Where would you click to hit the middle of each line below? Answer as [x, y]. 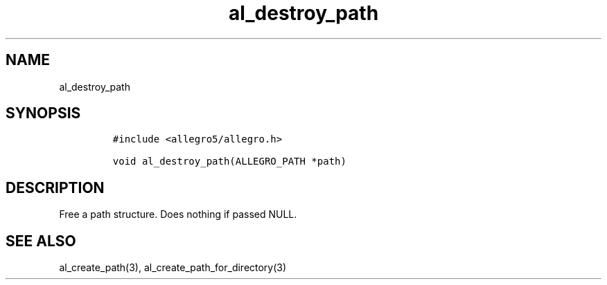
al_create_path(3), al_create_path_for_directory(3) [173, 268]
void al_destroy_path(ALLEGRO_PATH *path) [229, 162]
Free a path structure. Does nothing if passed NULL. [178, 214]
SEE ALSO [41, 241]
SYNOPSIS [43, 113]
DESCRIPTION [55, 187]
